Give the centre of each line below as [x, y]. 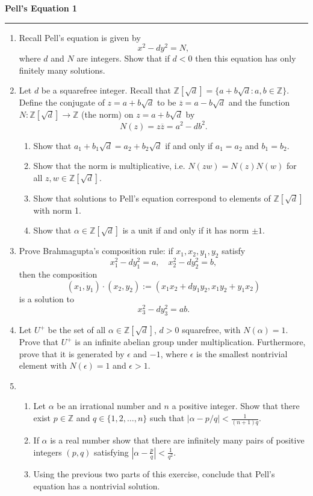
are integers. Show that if [123, 58]
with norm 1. [57, 210]
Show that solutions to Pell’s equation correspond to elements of [152, 198]
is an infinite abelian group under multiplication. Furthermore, [190, 342]
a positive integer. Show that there [236, 406]
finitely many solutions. [62, 70]
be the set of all [77, 330]
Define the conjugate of [62, 102]
